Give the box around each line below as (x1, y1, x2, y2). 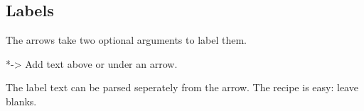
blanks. (6, 93, 37, 108)
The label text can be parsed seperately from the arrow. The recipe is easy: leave (6, 80, 358, 95)
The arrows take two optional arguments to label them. (6, 33, 247, 47)
